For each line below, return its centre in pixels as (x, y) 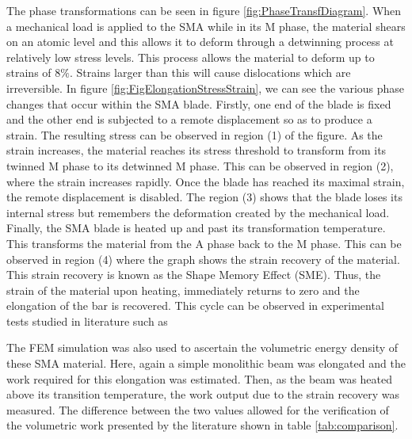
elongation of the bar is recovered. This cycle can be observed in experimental (195, 305)
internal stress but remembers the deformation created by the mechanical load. (198, 212)
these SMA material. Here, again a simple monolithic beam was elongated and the (206, 363)
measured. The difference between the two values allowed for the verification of (198, 409)
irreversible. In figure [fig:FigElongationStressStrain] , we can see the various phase (206, 88)
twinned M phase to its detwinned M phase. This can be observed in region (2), (200, 165)
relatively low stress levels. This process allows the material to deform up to (191, 57)
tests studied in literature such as (87, 321)
